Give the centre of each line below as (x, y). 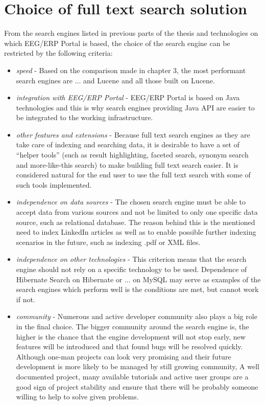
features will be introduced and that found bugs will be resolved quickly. (129, 346)
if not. (26, 299)
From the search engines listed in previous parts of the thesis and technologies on (131, 33)
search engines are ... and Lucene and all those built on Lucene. (115, 80)
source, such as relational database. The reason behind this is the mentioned (136, 222)
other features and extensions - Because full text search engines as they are (133, 134)
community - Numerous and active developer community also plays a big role (137, 316)
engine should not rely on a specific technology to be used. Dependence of (131, 269)
